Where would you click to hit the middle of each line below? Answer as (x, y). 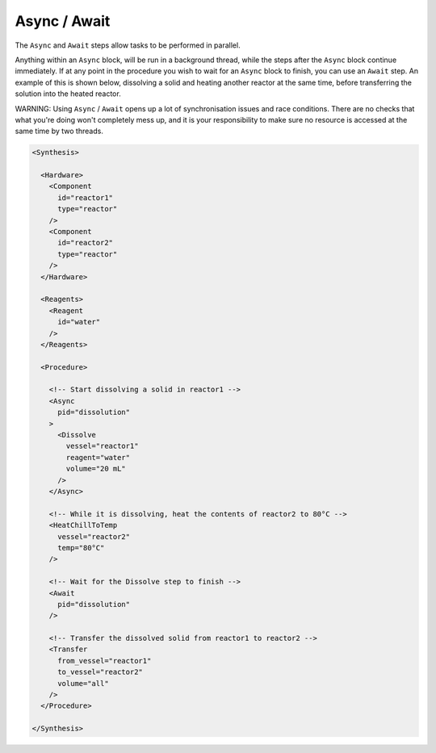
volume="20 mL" (96, 469)
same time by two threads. (59, 131)
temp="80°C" (81, 548)
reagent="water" (98, 457)
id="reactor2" (85, 243)
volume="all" (83, 683)
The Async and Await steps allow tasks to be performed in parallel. (128, 45)
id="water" (79, 322)
